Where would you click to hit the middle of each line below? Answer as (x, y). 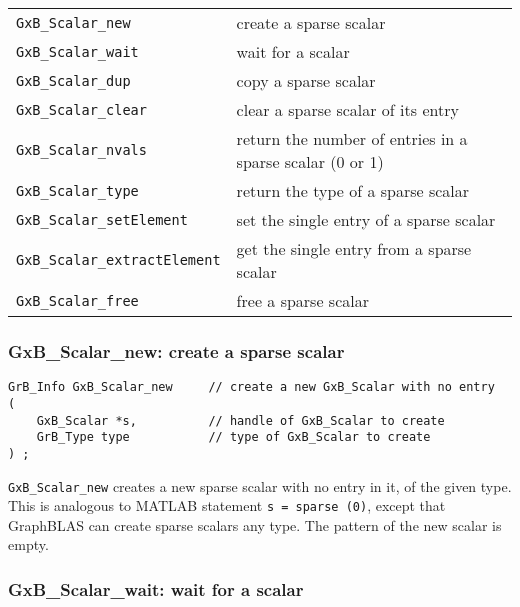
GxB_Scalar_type (77, 190)
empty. (28, 544)
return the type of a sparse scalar (353, 190)
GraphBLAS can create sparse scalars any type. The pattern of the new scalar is (255, 524)
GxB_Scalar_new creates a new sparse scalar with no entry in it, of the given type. (260, 485)
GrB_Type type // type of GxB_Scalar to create (233, 437)
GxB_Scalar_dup (73, 80)
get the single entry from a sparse (354, 248)
